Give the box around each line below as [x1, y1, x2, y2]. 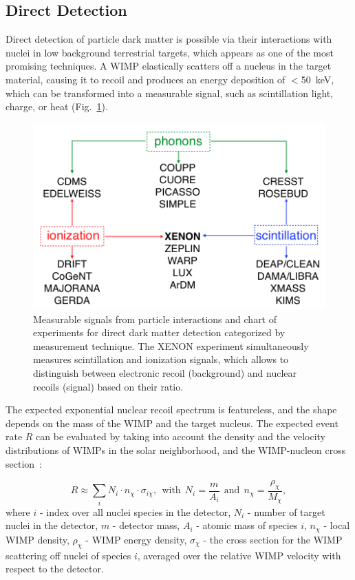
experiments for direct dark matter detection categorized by [33, 325, 286, 340]
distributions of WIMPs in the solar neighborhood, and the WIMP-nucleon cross [6, 442, 346, 457]
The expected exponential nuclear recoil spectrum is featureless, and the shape [6, 402, 337, 417]
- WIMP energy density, [85, 532, 187, 546]
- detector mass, [112, 518, 180, 532]
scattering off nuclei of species [6, 548, 131, 562]
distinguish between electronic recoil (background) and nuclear [33, 365, 297, 380]
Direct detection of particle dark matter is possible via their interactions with [6, 32, 332, 46]
